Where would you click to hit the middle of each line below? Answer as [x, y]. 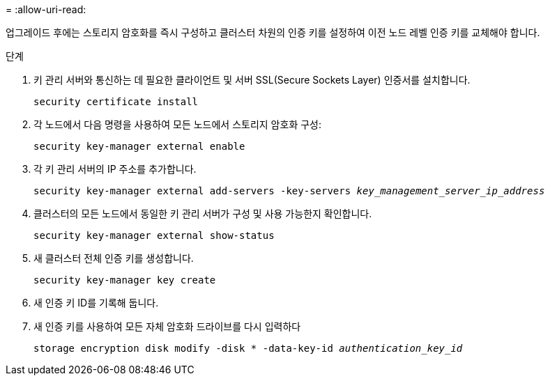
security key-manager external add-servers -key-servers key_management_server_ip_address [289, 191]
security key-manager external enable [139, 146]
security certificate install [116, 102]
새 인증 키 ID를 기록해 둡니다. [96, 303]
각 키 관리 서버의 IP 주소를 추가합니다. [115, 169]
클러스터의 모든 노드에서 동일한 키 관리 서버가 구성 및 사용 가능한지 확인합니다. [203, 213]
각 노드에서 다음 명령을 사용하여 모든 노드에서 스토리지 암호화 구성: [177, 124]
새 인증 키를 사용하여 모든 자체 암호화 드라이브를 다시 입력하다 [167, 326]
